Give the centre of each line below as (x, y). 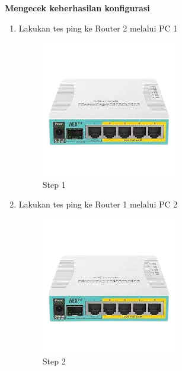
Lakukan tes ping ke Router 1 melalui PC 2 (98, 204)
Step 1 (54, 184)
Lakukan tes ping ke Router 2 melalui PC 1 (98, 28)
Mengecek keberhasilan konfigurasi (77, 8)
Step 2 (54, 361)
